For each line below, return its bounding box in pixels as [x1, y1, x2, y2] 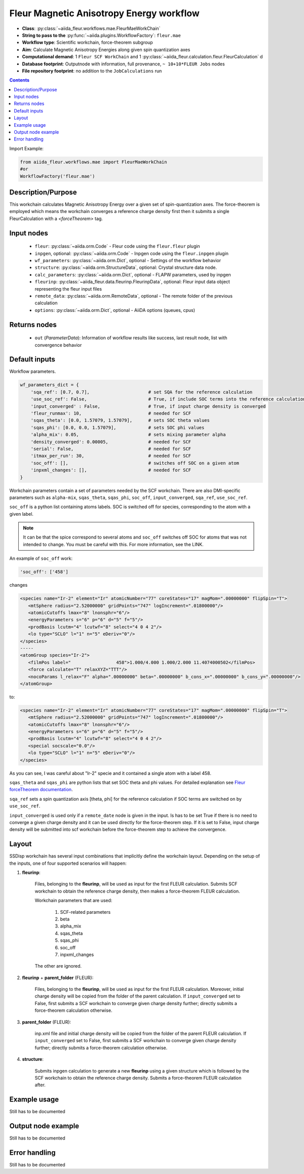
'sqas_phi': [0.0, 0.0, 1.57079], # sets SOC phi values [30, 424, 205, 431]
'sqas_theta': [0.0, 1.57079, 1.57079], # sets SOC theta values [30, 417, 210, 423]
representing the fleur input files [34, 286, 102, 292]
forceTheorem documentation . [9, 787, 73, 793]
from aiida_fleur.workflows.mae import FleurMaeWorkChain [20, 159, 167, 165]
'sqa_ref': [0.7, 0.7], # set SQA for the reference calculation [30, 389, 253, 395]
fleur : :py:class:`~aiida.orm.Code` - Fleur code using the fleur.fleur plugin [34, 243, 200, 250]
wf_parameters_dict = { [20, 382, 80, 388]
